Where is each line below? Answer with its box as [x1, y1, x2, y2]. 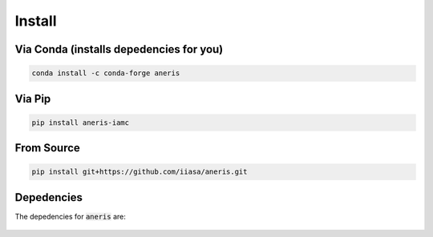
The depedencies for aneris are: [14, 211, 126, 221]
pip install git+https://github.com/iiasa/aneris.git [31, 167, 248, 176]
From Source [14, 141, 80, 155]
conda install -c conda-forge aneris [31, 69, 180, 78]
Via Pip [14, 92, 51, 106]
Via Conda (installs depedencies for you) [14, 42, 224, 56]
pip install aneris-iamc [31, 118, 130, 127]
